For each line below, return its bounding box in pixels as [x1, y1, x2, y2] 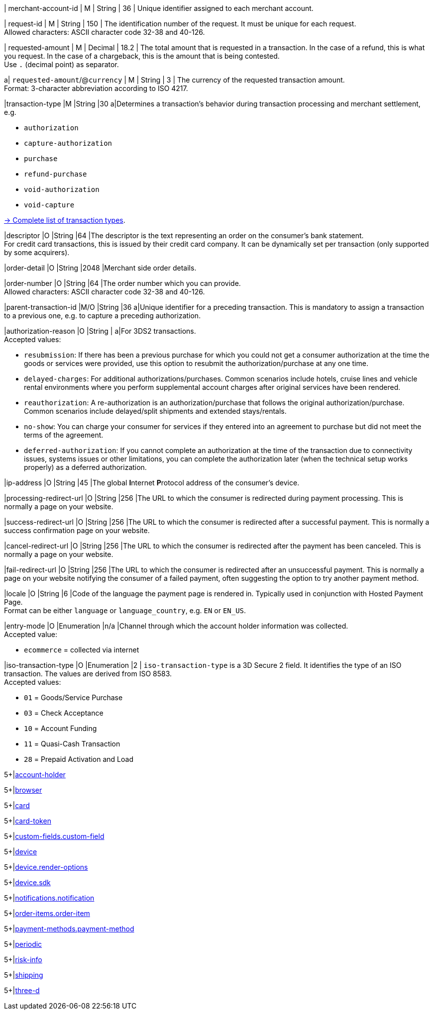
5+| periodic [4, 940, 42, 948]
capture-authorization [24, 139, 112, 147]
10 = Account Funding [24, 724, 97, 733]
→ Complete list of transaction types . [4, 216, 125, 224]
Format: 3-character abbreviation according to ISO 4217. [4, 84, 188, 92]
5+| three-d [4, 986, 40, 995]
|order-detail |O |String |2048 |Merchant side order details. [4, 264, 197, 272]
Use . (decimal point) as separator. [4, 60, 119, 69]
